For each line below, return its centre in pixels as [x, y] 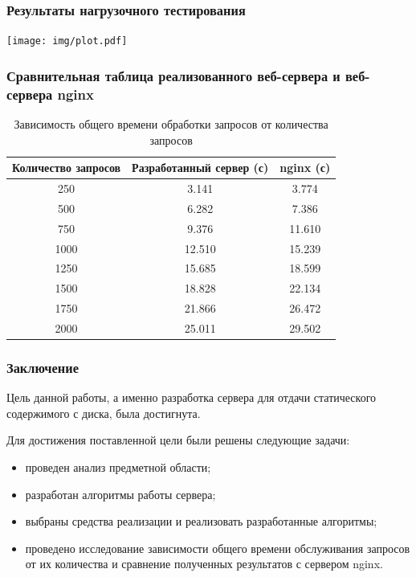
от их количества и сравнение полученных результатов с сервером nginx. [204, 564]
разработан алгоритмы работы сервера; [120, 494]
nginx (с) [305, 168]
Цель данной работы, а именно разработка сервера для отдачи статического [192, 397]
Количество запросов [67, 168]
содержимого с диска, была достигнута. [104, 413]
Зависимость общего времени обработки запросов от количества [171, 124]
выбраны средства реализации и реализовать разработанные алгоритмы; [201, 521]
